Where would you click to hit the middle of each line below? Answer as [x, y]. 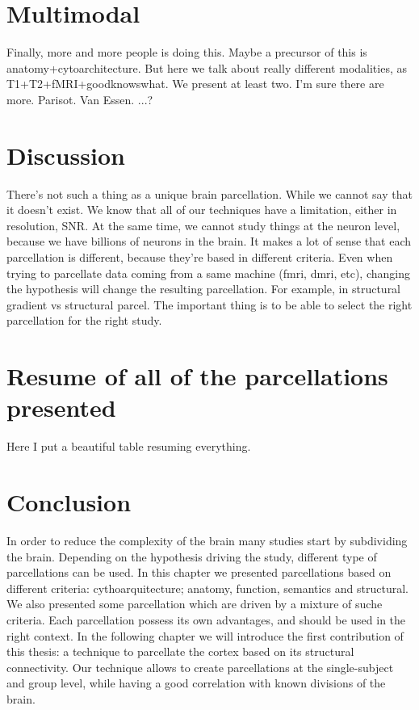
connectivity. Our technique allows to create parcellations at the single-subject [200, 667]
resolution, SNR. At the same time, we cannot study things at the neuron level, [203, 225]
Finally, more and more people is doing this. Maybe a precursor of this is [187, 52]
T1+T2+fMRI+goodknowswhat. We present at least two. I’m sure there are [195, 84]
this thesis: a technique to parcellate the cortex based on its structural [180, 651]
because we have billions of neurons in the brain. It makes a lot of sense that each [209, 241]
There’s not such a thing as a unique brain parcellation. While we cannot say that [209, 193]
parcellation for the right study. [84, 320]
